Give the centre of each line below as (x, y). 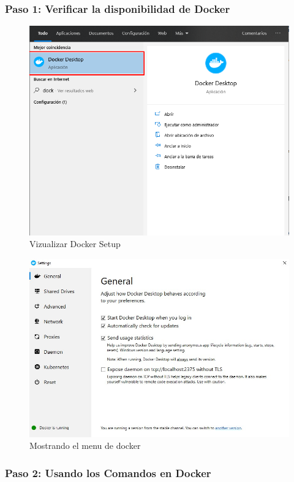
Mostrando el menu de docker (85, 446)
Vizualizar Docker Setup (75, 244)
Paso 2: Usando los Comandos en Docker (108, 472)
